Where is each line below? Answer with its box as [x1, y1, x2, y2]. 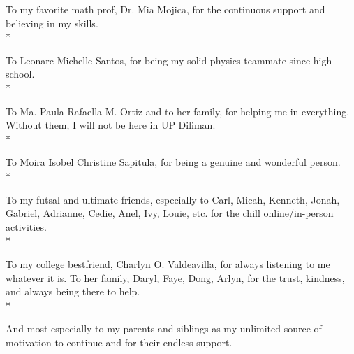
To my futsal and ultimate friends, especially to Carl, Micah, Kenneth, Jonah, [6, 192, 340, 206]
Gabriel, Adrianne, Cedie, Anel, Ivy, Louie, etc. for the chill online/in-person [6, 206, 334, 220]
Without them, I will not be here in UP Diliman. [6, 118, 216, 132]
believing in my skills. [6, 15, 98, 30]
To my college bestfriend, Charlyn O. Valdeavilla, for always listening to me [6, 256, 330, 271]
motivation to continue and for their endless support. [6, 334, 233, 349]
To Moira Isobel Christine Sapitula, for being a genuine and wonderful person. [6, 155, 341, 169]
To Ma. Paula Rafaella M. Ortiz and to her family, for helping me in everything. [6, 104, 350, 118]
